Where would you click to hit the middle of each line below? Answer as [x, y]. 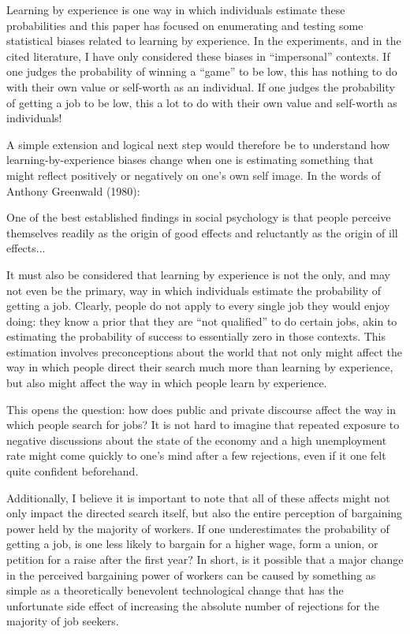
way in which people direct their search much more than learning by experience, [200, 367]
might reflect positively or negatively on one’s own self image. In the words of [194, 175]
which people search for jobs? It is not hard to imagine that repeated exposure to [203, 425]
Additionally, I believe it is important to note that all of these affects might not [198, 497]
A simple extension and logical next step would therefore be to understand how [198, 144]
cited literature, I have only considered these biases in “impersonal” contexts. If [198, 56]
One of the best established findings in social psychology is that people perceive [199, 217]
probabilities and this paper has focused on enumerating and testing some [185, 25]
